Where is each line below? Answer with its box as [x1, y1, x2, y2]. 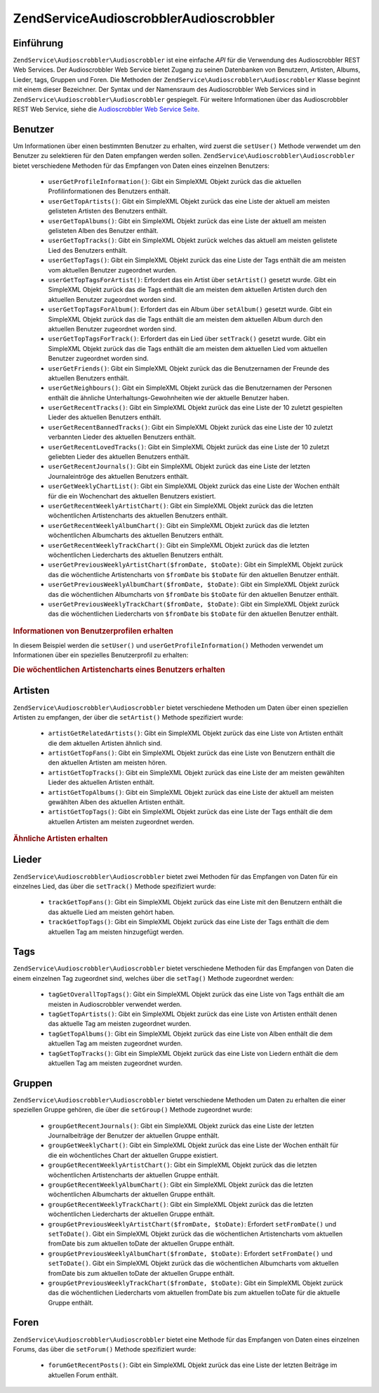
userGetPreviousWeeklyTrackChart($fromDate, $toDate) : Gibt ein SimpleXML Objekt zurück [48, 600, 340, 608]
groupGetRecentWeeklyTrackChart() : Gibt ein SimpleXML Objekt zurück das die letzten [48, 1200, 314, 1208]
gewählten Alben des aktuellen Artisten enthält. [48, 798, 185, 807]
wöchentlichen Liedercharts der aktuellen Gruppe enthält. [48, 1210, 215, 1218]
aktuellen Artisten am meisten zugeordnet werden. [48, 817, 194, 826]
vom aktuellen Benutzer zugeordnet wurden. [48, 265, 177, 274]
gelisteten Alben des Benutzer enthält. [48, 227, 159, 235]
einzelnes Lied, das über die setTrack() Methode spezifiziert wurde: [13, 882, 217, 890]
